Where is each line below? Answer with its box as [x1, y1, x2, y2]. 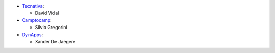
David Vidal [35, 10, 59, 16]
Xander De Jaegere [35, 38, 76, 44]
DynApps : [22, 31, 43, 38]
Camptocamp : [22, 17, 52, 23]
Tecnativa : [22, 3, 44, 9]
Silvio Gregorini [35, 24, 67, 31]
